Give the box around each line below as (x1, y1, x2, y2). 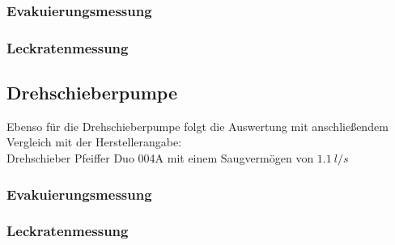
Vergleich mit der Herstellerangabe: (6, 133, 182, 150)
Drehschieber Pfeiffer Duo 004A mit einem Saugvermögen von (6, 150, 314, 167)
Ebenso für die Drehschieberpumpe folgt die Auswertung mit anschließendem (6, 117, 389, 134)
